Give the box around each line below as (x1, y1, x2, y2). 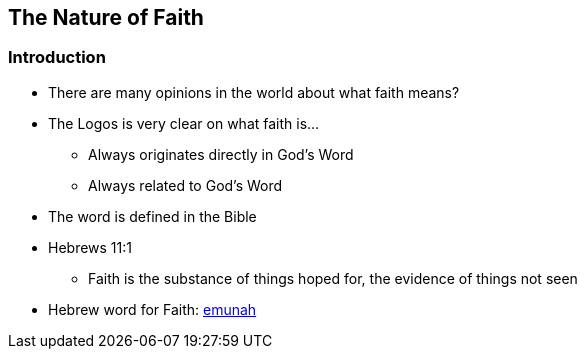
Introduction (8, 47, 106, 68)
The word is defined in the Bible (48, 207, 257, 225)
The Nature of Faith (8, 5, 204, 30)
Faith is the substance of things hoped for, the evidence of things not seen (88, 269, 578, 287)
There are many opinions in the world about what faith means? (48, 83, 460, 101)
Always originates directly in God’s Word (88, 145, 354, 163)
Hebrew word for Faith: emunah (48, 300, 257, 318)
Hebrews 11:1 (48, 238, 132, 256)
